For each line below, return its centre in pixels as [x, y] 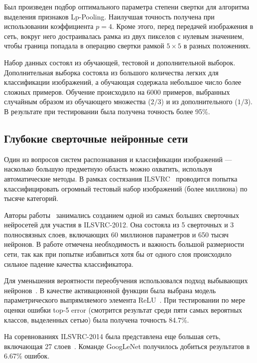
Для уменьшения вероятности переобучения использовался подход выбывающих [126, 280]
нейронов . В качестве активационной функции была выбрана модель [110, 290]
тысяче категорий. [31, 198]
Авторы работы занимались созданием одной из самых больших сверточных [122, 215]
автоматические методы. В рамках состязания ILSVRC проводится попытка [121, 178]
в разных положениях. [217, 46]
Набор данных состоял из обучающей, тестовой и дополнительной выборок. [120, 62]
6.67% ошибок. [27, 356]
